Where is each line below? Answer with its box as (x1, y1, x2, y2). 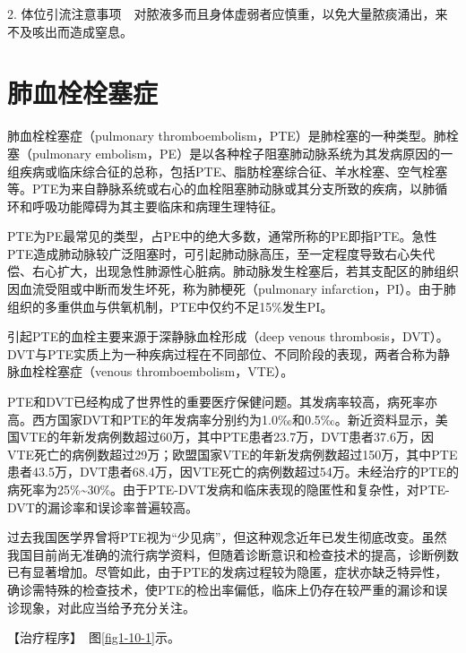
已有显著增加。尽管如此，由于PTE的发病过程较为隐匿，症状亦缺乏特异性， (7, 563, 448, 581)
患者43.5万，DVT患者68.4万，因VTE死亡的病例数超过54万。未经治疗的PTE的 (7, 462, 460, 481)
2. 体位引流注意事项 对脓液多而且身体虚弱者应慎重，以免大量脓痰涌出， (7, 4, 436, 22)
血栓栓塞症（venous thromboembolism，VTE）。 (19, 362, 294, 381)
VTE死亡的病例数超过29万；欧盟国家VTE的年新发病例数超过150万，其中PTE (7, 444, 458, 463)
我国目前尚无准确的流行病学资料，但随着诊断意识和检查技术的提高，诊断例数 (7, 545, 459, 563)
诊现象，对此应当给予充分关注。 (7, 597, 195, 616)
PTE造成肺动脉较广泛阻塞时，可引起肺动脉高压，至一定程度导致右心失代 (7, 244, 436, 262)
